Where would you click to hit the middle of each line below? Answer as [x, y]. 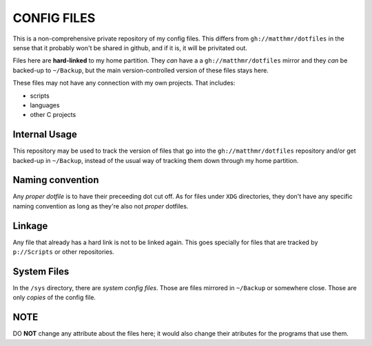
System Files [41, 271]
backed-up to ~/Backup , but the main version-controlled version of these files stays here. [141, 70]
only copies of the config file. [54, 298]
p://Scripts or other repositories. [64, 252]
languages [45, 105]
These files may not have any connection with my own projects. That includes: [124, 83]
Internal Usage [45, 134]
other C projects [53, 115]
